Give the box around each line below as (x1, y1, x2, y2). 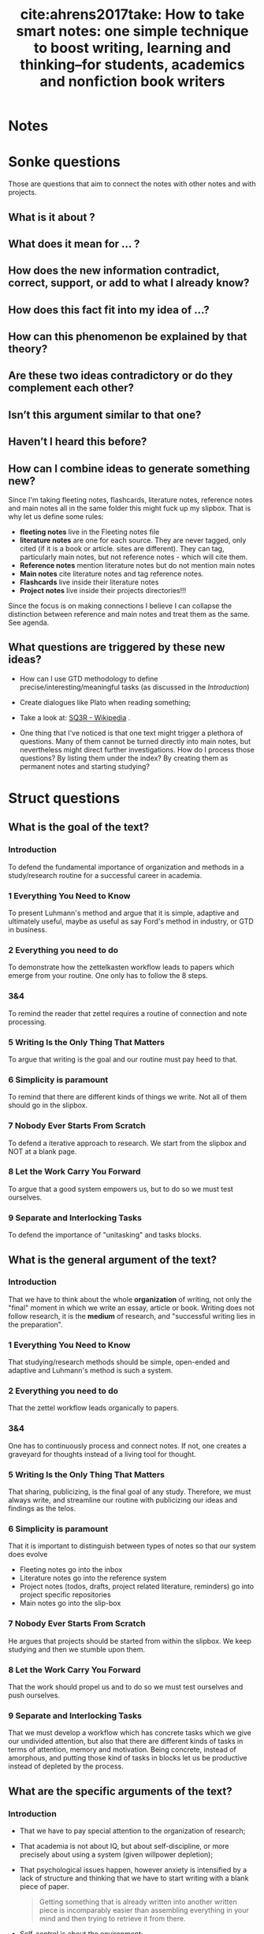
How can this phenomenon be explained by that (8, 330, 247, 344)
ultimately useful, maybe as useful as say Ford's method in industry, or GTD (8, 917, 254, 926)
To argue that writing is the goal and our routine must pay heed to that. (8, 1055, 238, 1064)
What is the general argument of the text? (8, 1253, 217, 1267)
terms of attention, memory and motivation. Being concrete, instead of (8, 1745, 236, 1754)
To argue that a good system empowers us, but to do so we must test (8, 1184, 234, 1193)
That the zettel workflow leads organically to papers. (8, 1403, 180, 1413)
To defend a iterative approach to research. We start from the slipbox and (8, 1138, 247, 1148)
